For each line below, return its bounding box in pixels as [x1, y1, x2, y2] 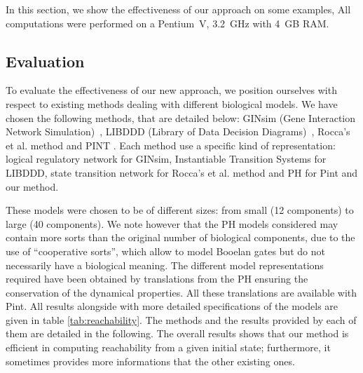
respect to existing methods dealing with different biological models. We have [6, 96, 338, 111]
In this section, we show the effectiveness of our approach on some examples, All [6, 2, 351, 16]
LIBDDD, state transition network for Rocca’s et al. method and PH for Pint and [6, 165, 358, 179]
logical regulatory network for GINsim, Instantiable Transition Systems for [6, 151, 327, 166]
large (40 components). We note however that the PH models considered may [6, 216, 338, 231]
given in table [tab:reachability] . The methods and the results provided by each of [6, 312, 357, 327]
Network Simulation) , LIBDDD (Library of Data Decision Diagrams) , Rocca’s [6, 124, 350, 139]
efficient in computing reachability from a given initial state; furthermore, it [6, 340, 331, 355]
